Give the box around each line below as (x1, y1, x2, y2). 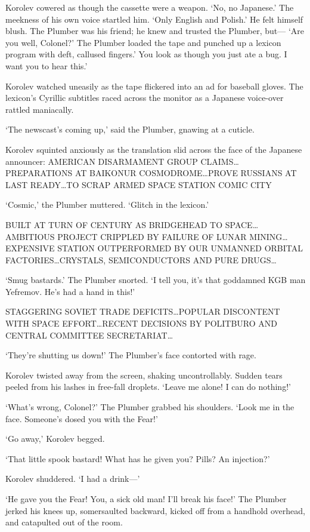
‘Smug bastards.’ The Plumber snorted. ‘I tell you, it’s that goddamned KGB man (5, 273, 306, 286)
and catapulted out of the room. (5, 516, 123, 528)
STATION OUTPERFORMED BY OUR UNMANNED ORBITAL (57, 242, 303, 254)
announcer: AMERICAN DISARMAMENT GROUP (5, 155, 198, 167)
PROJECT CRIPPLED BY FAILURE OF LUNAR (57, 230, 247, 242)
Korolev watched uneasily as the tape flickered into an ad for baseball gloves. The (5, 79, 303, 92)
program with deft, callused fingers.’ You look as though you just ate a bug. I (5, 48, 287, 60)
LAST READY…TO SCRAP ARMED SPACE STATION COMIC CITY (5, 178, 272, 190)
